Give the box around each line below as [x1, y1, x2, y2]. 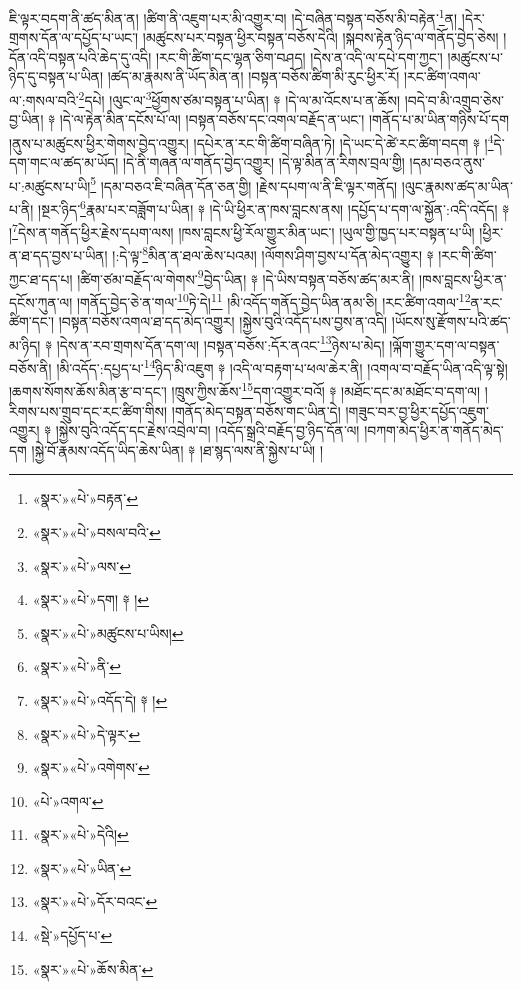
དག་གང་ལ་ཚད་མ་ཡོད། [9, 152, 119, 173]
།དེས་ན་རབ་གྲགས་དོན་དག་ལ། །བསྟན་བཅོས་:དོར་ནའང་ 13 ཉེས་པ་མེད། [56, 331, 385, 355]
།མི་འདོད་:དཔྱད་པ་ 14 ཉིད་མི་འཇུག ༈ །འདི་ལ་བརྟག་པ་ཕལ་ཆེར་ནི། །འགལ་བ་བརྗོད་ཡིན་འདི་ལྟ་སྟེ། [56, 355, 508, 378]
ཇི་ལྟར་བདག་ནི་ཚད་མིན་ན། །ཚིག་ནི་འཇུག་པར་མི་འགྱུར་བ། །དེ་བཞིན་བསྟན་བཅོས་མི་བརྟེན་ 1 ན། [9, 5, 458, 28]
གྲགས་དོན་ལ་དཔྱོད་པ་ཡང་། [9, 27, 139, 48]
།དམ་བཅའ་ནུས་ [409, 152, 485, 173]
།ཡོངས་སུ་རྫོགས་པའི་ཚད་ [391, 311, 511, 332]
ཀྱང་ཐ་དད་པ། [9, 268, 73, 289]
